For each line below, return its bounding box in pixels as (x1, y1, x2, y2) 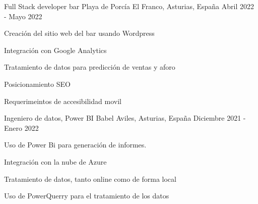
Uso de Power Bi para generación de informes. (4, 139, 147, 150)
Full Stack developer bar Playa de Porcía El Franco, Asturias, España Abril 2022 (4, 1, 254, 11)
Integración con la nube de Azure (4, 156, 107, 167)
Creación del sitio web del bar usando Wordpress (4, 28, 155, 38)
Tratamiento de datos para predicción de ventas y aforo (4, 62, 175, 72)
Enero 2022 (4, 122, 39, 133)
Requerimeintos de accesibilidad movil (4, 95, 121, 106)
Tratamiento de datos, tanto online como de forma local (4, 173, 176, 184)
